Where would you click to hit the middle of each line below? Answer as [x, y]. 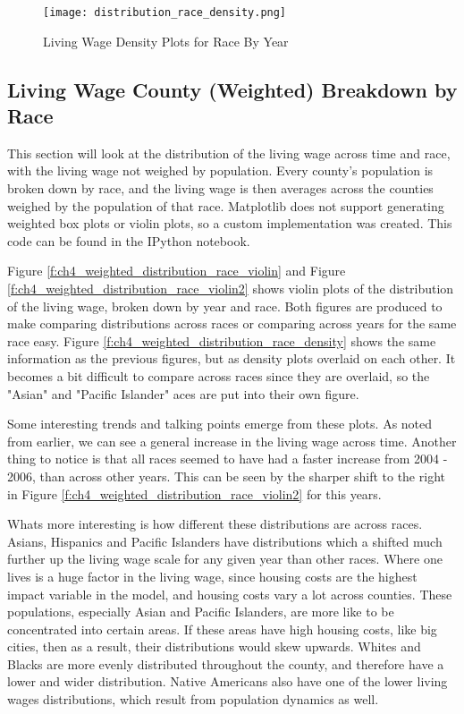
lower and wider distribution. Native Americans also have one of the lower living [228, 681]
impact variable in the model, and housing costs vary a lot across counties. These [230, 594]
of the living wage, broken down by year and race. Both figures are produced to [225, 306]
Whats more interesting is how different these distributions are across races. [215, 524]
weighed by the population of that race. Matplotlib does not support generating [226, 205]
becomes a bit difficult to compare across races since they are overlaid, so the [219, 375]
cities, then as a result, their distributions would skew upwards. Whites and [214, 646]
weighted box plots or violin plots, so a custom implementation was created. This [230, 223]
